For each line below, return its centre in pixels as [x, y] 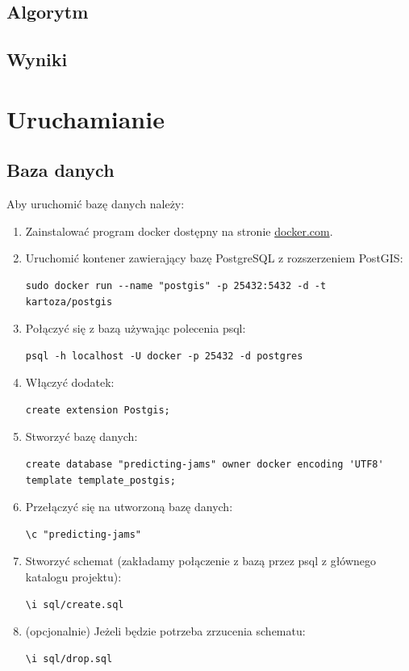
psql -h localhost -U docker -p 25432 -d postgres [164, 356]
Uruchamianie [86, 118]
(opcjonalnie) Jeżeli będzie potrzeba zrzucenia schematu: [165, 631]
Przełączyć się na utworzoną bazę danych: [129, 507]
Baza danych [61, 170]
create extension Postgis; [98, 410]
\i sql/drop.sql [69, 658]
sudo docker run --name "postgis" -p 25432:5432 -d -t [176, 285]
